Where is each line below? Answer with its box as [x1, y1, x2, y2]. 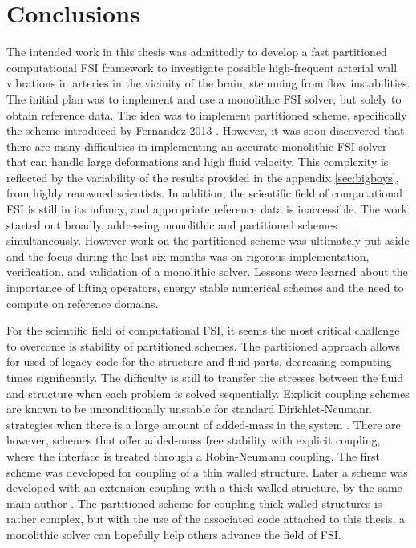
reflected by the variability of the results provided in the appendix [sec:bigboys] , [6, 168, 399, 185]
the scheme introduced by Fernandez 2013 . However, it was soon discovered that [6, 122, 405, 139]
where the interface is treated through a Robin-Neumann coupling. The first [6, 447, 381, 464]
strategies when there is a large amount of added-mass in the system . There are [6, 416, 401, 432]
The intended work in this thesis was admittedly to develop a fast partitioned [6, 43, 387, 60]
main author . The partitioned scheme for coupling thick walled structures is [6, 494, 382, 511]
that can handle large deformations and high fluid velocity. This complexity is [6, 153, 389, 170]
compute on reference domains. [6, 294, 159, 311]
